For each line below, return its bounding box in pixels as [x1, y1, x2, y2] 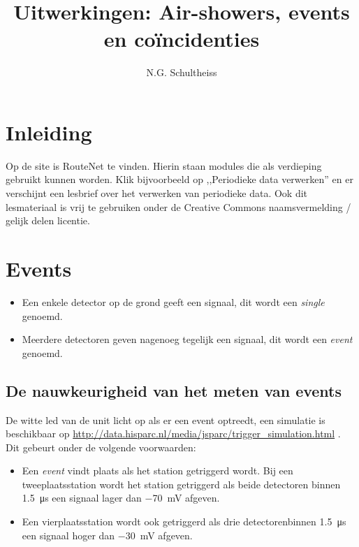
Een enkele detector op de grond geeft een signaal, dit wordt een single [22, 294, 325, 309]
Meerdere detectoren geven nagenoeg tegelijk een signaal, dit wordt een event [22, 332, 353, 347]
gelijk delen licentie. [6, 213, 90, 228]
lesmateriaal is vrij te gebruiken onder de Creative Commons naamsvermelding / [6, 199, 351, 214]
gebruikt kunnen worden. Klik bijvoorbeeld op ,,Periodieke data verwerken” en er [6, 172, 353, 187]
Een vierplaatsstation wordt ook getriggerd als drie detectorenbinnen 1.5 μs [22, 514, 346, 529]
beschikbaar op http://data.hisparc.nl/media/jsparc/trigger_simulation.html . [6, 426, 341, 441]
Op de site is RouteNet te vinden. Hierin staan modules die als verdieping [6, 158, 322, 173]
